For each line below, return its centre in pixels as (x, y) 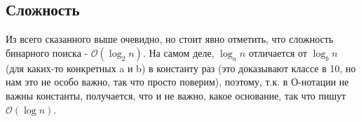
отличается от (278, 52)
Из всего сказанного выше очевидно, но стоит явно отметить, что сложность (170, 39)
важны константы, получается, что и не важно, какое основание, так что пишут (176, 95)
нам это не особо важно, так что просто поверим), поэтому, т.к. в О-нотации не (177, 82)
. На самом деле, (178, 52)
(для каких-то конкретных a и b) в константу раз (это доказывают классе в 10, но (181, 68)
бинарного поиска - (47, 52)
